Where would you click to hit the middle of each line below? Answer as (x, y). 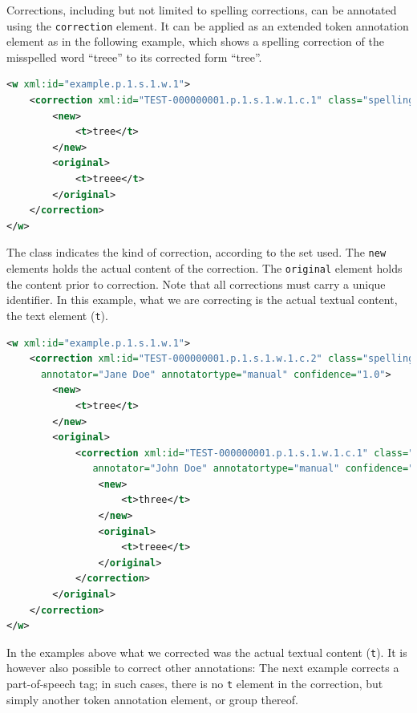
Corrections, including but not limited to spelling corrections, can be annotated (202, 10)
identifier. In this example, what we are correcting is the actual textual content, (202, 300)
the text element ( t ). (57, 315)
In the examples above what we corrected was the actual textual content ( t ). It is (207, 652)
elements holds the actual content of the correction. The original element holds (204, 268)
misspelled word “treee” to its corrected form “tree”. (134, 57)
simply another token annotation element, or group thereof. (152, 699)
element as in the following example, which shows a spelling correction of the (195, 41)
